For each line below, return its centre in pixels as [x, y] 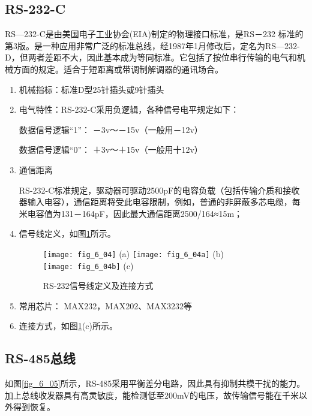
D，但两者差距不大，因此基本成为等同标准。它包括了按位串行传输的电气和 [151, 57]
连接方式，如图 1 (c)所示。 [68, 326]
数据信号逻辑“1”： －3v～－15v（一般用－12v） [111, 129]
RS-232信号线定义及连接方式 [98, 286]
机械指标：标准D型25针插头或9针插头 [91, 89]
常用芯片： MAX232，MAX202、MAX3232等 [105, 305]
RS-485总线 [40, 358]
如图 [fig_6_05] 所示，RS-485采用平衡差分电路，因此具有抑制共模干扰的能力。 [155, 383]
